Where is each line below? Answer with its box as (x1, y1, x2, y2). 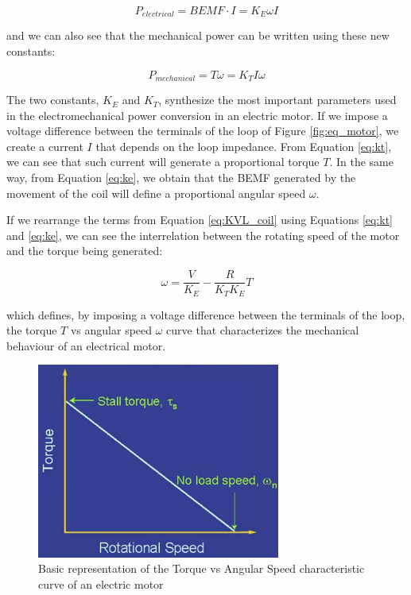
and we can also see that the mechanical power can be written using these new (6, 27, 390, 44)
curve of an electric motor (38, 575, 164, 592)
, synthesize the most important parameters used (158, 91, 397, 108)
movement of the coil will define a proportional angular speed (6, 184, 306, 201)
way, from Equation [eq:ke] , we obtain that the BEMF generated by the (6, 169, 356, 186)
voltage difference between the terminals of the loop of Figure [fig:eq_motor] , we (6, 122, 399, 139)
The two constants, (6, 91, 99, 108)
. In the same (329, 153, 394, 170)
